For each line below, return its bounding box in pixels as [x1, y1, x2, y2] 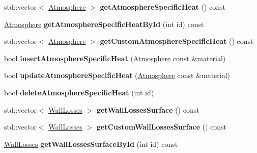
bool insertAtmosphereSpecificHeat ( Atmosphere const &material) [4, 53, 226, 63]
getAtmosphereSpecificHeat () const [100, 2, 225, 12]
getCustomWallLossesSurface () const [96, 121, 226, 132]
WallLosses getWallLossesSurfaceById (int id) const [4, 138, 178, 149]
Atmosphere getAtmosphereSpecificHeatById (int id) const [4, 18, 204, 29]
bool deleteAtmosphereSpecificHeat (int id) [4, 87, 154, 97]
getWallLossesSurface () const [96, 104, 199, 115]
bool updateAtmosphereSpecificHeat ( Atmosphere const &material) [4, 70, 231, 81]
